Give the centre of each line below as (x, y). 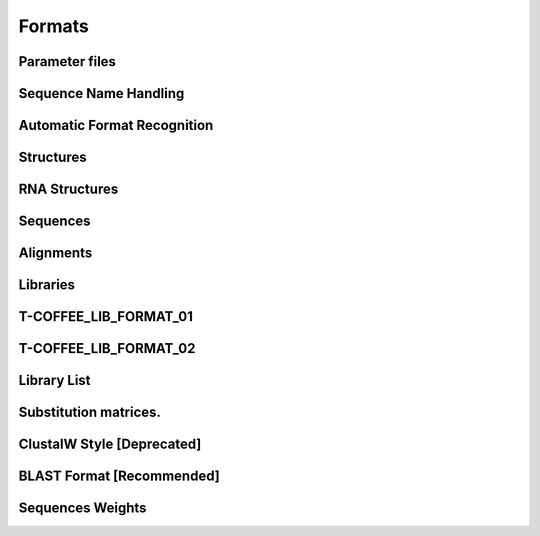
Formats (53, 26)
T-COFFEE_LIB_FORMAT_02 (107, 348)
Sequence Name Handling (101, 93)
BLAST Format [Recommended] (119, 476)
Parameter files (67, 61)
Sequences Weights (82, 508)
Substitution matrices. (90, 412)
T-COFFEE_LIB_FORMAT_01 (106, 316)
